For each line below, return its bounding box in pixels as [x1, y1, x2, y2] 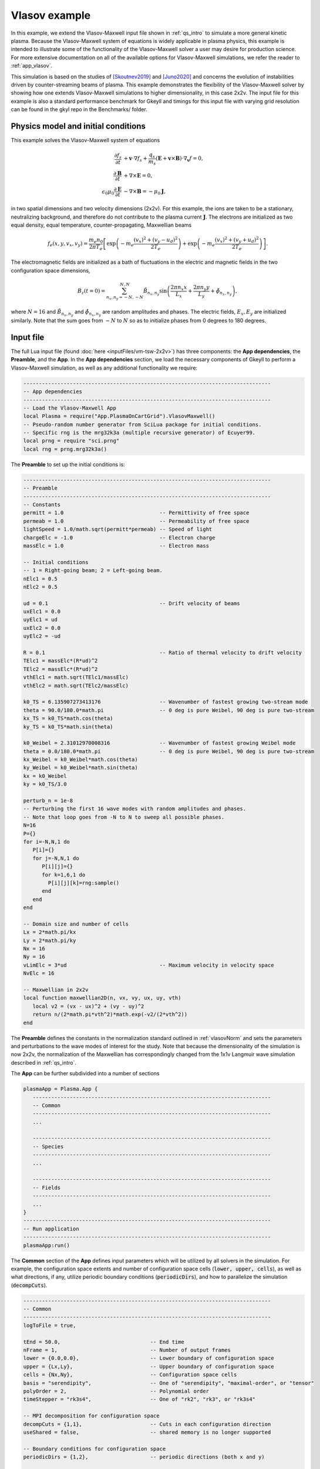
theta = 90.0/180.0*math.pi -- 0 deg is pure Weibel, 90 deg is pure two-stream [23, 707, 314, 713]
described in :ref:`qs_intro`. [11, 1059, 76, 1066]
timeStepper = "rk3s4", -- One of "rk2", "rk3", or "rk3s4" [23, 1396, 255, 1403]
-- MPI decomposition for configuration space [23, 1413, 160, 1419]
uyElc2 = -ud [23, 633, 61, 640]
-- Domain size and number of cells [23, 920, 129, 927]
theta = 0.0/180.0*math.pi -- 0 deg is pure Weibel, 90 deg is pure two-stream [23, 748, 314, 754]
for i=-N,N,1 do [23, 839, 70, 845]
